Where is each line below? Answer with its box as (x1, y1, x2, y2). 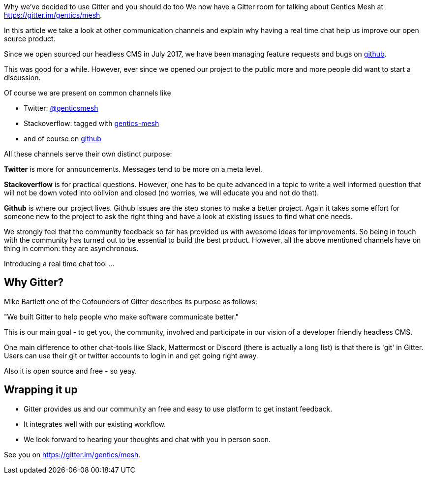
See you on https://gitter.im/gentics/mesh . (4, 450, 141, 459)
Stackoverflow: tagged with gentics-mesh (24, 119, 159, 127)
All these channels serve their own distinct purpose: (4, 150, 172, 158)
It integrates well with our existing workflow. (24, 419, 166, 428)
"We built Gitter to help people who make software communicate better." (4, 312, 239, 321)
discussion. (4, 73, 41, 82)
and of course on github (24, 134, 101, 143)
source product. (4, 34, 56, 43)
